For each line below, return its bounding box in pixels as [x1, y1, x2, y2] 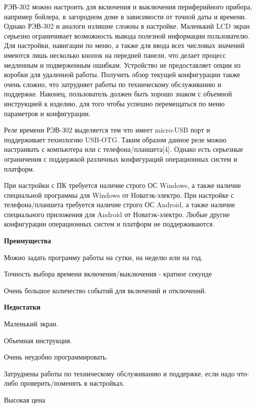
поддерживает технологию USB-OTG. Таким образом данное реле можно [4, 134, 226, 144]
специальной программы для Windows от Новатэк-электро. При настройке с [4, 189, 234, 200]
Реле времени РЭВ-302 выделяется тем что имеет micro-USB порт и [4, 125, 210, 135]
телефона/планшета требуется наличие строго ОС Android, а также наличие [4, 199, 235, 210]
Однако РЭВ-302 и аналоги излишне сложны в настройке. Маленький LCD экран [4, 21, 250, 31]
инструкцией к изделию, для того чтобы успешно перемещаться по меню [4, 98, 225, 108]
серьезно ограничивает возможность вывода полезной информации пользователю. [4, 30, 250, 41]
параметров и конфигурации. [4, 108, 91, 118]
